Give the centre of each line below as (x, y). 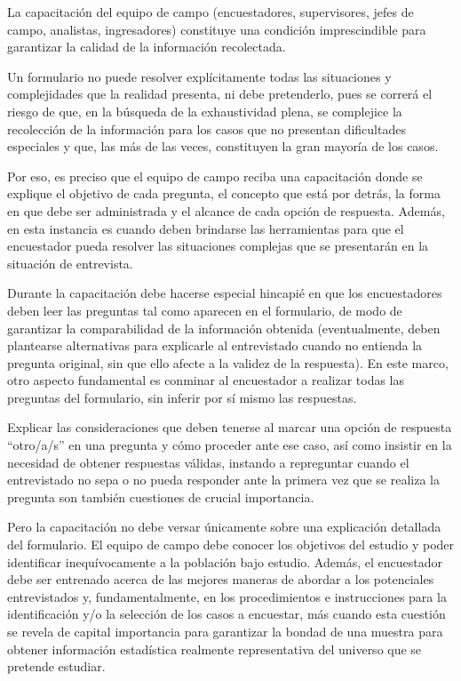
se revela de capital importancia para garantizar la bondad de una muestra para (225, 631)
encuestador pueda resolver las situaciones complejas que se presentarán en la (218, 246)
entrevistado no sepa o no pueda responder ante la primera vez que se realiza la (224, 480)
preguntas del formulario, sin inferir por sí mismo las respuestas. (182, 397)
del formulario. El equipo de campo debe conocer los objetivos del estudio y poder (231, 545)
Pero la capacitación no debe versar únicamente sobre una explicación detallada (224, 527)
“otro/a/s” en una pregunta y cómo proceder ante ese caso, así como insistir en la (230, 445)
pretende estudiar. (56, 666)
